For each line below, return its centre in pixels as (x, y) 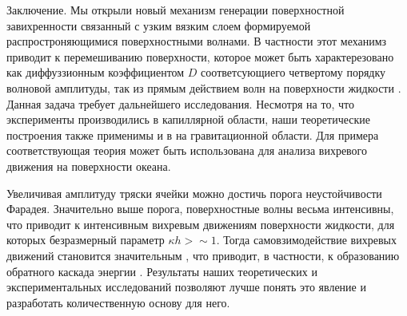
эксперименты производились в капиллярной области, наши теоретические (189, 119)
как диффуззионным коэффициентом (96, 72)
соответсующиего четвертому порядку (293, 72)
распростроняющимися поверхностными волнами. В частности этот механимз (197, 41)
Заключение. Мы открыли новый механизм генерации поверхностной (176, 10)
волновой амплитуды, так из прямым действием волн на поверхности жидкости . (204, 87)
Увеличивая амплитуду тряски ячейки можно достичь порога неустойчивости (194, 193)
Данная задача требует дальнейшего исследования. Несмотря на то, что (180, 103)
